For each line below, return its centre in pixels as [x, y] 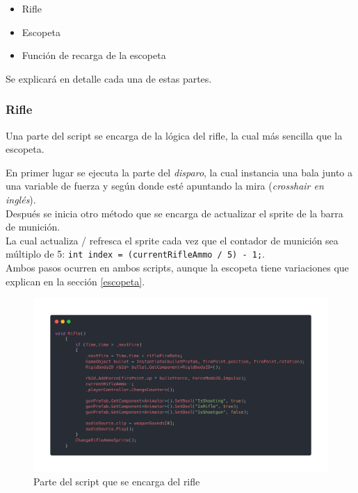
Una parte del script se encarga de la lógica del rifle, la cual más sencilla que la [174, 135]
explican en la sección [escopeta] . [75, 281]
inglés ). [21, 199]
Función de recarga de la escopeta [94, 55]
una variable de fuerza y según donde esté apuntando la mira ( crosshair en [165, 186]
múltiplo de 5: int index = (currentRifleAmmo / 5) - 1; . [135, 254]
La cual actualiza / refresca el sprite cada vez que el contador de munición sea [172, 240]
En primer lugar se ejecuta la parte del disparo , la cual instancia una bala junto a [179, 172]
